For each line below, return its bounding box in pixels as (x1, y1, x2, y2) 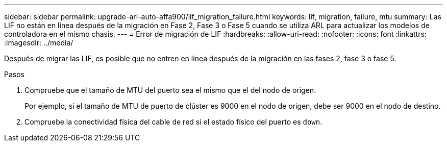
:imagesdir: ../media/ (4, 38, 73, 47)
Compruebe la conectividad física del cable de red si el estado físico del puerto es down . (24, 117, 322, 126)
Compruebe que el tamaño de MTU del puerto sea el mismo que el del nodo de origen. (24, 86, 316, 94)
